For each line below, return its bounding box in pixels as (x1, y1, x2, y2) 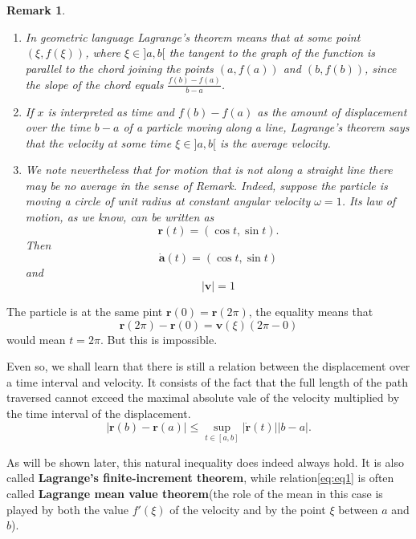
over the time (25, 119, 91, 136)
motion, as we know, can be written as (25, 209, 214, 225)
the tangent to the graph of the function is (169, 44, 376, 61)
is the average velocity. (219, 134, 331, 151)
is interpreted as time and (47, 103, 174, 120)
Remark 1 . (6, 2, 66, 18)
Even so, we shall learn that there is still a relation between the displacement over (6, 358, 410, 375)
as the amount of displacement (257, 103, 407, 120)
